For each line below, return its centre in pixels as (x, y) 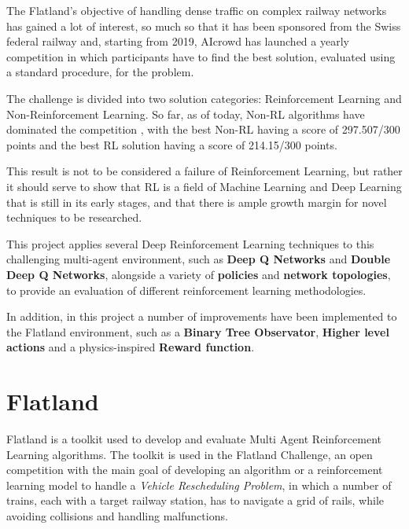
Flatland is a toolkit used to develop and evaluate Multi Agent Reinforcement (194, 439)
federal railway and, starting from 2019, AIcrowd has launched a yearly (178, 41)
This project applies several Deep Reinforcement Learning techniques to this (190, 243)
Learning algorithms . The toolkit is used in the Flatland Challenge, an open (190, 454)
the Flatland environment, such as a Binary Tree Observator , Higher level (198, 331)
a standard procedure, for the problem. (100, 72)
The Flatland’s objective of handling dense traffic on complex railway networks (197, 10)
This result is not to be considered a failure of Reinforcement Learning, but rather (204, 171)
